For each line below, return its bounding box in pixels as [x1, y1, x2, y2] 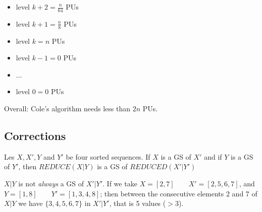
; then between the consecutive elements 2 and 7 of [100, 188, 257, 198]
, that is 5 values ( [109, 198, 166, 208]
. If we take [102, 178, 137, 189]
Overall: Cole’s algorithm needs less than [4, 103, 131, 114]
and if [204, 151, 222, 162]
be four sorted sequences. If [66, 151, 150, 162]
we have [18, 198, 43, 208]
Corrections [4, 128, 66, 144]
